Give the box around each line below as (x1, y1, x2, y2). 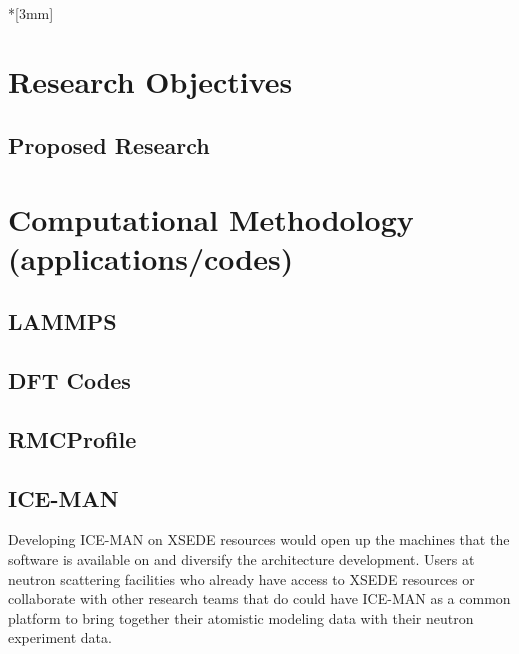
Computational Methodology (8, 198, 414, 239)
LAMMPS (8, 306, 117, 337)
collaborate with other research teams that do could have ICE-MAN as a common (8, 588, 511, 609)
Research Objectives (8, 61, 293, 102)
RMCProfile (8, 423, 137, 454)
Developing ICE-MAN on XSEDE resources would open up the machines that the (8, 529, 510, 550)
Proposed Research (8, 129, 210, 160)
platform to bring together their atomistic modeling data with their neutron (8, 607, 474, 628)
